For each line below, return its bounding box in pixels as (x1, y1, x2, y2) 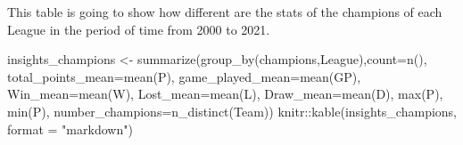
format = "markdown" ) (7, 119, 133, 138)
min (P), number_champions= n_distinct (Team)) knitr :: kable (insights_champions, (7, 101, 458, 120)
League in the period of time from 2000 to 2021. (7, 20, 270, 38)
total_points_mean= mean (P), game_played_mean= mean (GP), (7, 67, 361, 85)
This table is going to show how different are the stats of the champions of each (7, 3, 442, 20)
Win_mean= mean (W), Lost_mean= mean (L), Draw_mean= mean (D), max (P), (7, 85, 443, 103)
